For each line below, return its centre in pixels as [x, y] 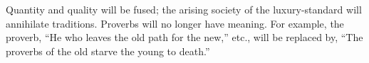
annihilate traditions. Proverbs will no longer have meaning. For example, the [175, 23]
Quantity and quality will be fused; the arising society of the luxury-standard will [184, 9]
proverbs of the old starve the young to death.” [108, 51]
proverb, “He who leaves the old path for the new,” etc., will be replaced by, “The [184, 37]
